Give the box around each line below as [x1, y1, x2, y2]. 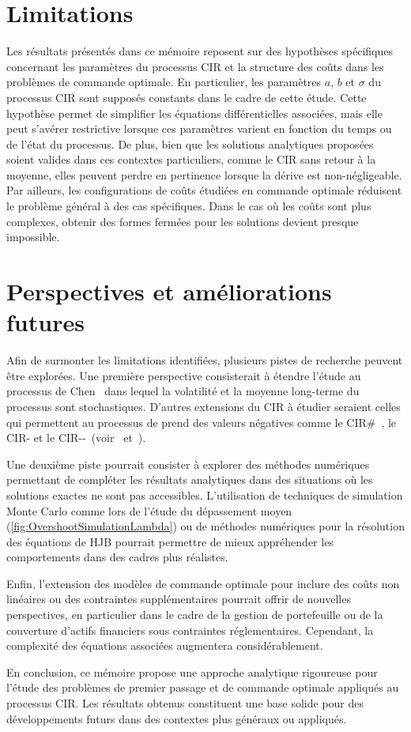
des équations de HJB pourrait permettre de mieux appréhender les [6, 533, 334, 549]
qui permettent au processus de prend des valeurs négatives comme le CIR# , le [6, 413, 397, 430]
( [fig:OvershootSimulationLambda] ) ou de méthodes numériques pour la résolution [6, 518, 405, 534]
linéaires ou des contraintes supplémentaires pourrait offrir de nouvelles [6, 591, 351, 607]
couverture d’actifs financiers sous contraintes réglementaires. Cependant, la [6, 621, 374, 638]
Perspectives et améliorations [6, 275, 332, 308]
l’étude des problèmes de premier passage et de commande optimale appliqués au [6, 679, 399, 696]
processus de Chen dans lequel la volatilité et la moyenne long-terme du [6, 383, 360, 399]
